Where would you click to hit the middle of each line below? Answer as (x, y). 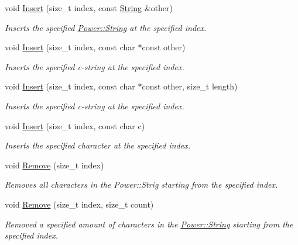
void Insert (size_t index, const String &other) (89, 8)
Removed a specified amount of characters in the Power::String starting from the (149, 224)
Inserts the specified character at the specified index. (97, 145)
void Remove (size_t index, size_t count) (79, 204)
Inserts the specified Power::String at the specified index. (106, 27)
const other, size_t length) (190, 86)
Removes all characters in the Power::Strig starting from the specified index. (141, 184)
